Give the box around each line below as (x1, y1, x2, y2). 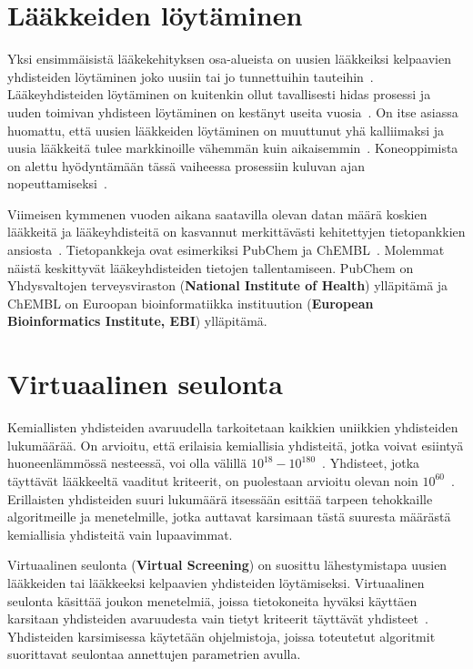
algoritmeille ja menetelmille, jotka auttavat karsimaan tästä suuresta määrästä (7, 507, 451, 526)
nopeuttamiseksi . (7, 174, 107, 193)
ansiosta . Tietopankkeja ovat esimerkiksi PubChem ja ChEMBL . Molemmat (7, 240, 445, 259)
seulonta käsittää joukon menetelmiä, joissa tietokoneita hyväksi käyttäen (7, 591, 418, 610)
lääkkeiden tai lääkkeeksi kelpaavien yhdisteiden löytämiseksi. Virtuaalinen (7, 573, 425, 592)
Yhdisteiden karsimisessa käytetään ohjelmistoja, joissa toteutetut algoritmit (7, 626, 436, 645)
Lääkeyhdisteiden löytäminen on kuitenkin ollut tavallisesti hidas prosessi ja (7, 85, 431, 104)
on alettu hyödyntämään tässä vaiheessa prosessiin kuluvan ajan (7, 156, 365, 175)
